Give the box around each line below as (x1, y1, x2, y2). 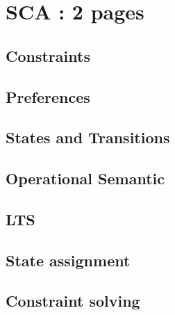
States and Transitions (6, 127, 170, 148)
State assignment (6, 249, 131, 270)
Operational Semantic (6, 168, 165, 189)
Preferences (6, 86, 90, 107)
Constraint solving (6, 290, 140, 312)
